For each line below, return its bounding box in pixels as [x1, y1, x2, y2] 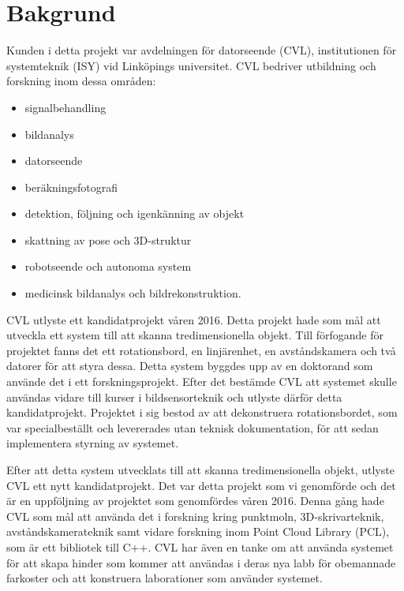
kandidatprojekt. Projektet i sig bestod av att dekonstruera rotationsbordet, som [6, 404, 398, 421]
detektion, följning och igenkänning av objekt [24, 205, 245, 222]
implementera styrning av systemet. [6, 435, 179, 451]
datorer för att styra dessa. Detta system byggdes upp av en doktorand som [6, 357, 373, 374]
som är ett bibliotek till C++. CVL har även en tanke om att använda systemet [6, 538, 394, 555]
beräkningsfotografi [24, 178, 118, 195]
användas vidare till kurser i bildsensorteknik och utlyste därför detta [6, 388, 342, 405]
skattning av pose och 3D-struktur [24, 231, 192, 248]
